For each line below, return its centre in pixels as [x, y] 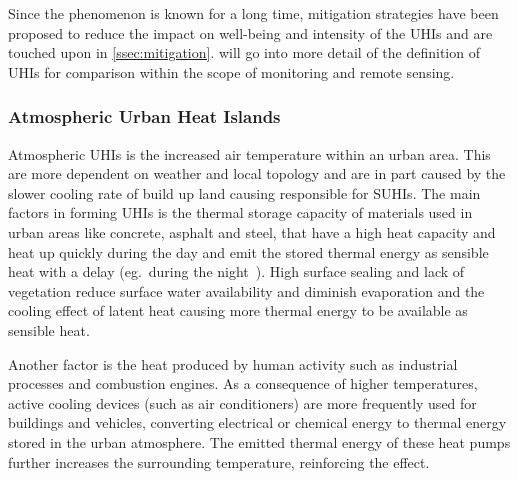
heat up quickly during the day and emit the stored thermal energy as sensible [248, 251]
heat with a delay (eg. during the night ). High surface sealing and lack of [236, 271]
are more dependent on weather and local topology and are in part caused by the [257, 173]
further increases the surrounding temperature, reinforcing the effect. [219, 461]
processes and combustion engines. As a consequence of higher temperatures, [243, 383]
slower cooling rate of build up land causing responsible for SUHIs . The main [244, 192]
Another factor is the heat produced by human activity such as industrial [233, 363]
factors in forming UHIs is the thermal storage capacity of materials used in [240, 212]
